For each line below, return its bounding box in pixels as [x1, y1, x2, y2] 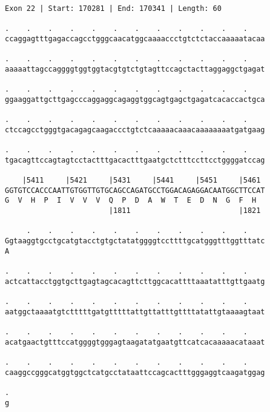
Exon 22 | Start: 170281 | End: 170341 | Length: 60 [5, 4, 222, 13]
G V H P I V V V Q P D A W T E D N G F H [5, 196, 257, 205]
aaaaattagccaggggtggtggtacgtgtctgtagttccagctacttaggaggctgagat [5, 64, 265, 73]
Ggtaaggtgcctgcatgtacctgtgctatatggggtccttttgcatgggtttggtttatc [5, 237, 265, 246]
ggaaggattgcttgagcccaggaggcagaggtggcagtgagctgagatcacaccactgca [5, 95, 265, 104]
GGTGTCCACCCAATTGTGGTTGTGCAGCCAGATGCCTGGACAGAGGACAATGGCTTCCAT [5, 186, 265, 195]
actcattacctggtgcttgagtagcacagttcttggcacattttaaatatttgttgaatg [5, 277, 265, 286]
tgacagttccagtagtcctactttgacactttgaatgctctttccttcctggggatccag [5, 155, 265, 164]
